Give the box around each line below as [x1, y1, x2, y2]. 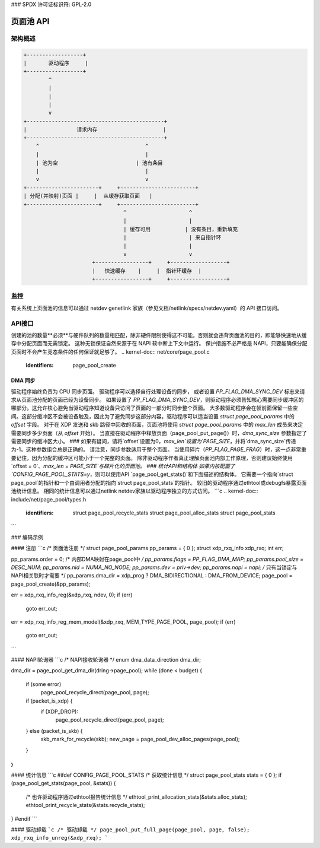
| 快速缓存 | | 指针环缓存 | [92, 267, 201, 274]
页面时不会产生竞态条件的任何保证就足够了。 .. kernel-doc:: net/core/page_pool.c [11, 348, 210, 355]
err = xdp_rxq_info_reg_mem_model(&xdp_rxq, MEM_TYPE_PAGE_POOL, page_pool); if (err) [11, 618, 236, 625]
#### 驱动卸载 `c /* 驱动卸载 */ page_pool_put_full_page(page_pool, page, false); [11, 825, 250, 833]
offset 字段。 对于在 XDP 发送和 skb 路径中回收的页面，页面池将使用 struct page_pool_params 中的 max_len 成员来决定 [11, 421, 303, 428]
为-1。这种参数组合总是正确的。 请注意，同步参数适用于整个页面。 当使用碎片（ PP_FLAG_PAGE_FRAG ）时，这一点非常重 [11, 446, 307, 453]
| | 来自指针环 [123, 234, 222, 241]
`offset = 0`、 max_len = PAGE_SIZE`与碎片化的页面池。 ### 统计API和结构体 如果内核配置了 [11, 463, 235, 470]
